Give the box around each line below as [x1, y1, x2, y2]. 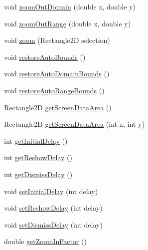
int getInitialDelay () [4, 135, 68, 146]
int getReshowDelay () [4, 152, 72, 163]
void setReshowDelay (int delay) [4, 203, 103, 213]
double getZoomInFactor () [4, 236, 87, 247]
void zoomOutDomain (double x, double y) [4, 1, 136, 11]
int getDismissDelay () [4, 169, 73, 179]
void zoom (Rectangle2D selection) [4, 35, 110, 45]
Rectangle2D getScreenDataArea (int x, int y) [4, 119, 145, 129]
